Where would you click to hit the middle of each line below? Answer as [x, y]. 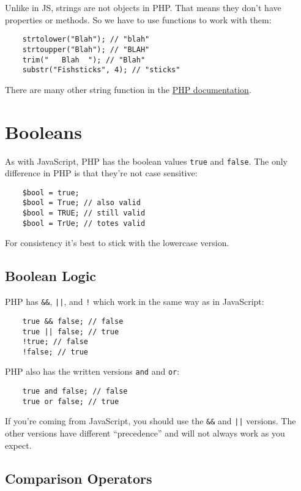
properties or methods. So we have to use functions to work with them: [138, 19]
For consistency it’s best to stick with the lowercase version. [117, 243]
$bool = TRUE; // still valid [84, 213]
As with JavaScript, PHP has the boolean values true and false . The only [146, 161]
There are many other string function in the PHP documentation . [128, 89]
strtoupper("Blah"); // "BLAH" [86, 49]
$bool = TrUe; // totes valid [84, 223]
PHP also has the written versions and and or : [92, 371]
